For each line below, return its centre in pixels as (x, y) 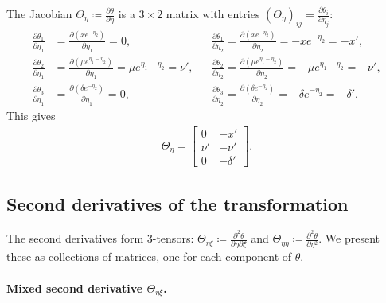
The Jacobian (39, 14)
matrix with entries (213, 14)
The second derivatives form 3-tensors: (100, 238)
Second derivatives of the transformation (177, 204)
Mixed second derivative (75, 287)
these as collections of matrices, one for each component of (149, 256)
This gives (31, 116)
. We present (349, 238)
